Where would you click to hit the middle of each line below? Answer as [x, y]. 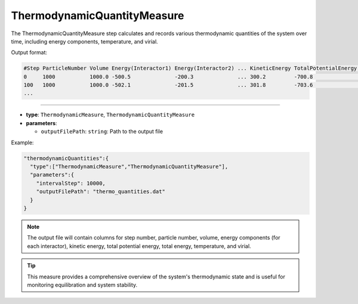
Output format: [29, 52]
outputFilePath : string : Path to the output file [102, 132]
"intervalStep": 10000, [71, 183]
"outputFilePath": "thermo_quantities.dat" [101, 192]
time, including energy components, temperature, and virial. [84, 41]
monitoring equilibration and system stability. [82, 285]
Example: [22, 142]
